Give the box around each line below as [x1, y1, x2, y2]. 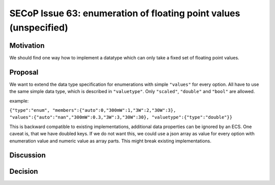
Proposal [9, 68, 39, 76]
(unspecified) [9, 22, 68, 33]
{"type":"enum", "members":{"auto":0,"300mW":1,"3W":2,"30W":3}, [9, 107, 176, 113]
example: [9, 98, 29, 104]
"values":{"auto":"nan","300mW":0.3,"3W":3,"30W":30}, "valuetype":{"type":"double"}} [9, 114, 233, 120]
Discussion [9, 151, 46, 160]
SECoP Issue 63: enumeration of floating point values [9, 8, 240, 19]
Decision [9, 167, 38, 176]
